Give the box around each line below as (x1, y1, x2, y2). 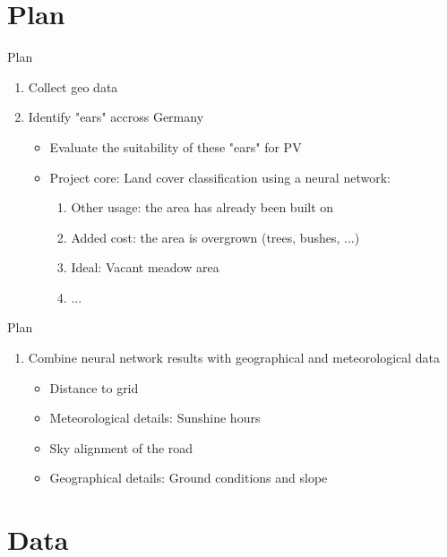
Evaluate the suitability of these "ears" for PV (49, 137, 302, 156)
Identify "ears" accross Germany (28, 107, 204, 126)
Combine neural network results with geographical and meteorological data (28, 348, 441, 367)
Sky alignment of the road (49, 438, 193, 457)
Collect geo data (28, 77, 118, 96)
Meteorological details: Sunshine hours (49, 408, 261, 427)
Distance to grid (49, 378, 139, 397)
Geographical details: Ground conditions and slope (49, 468, 328, 487)
